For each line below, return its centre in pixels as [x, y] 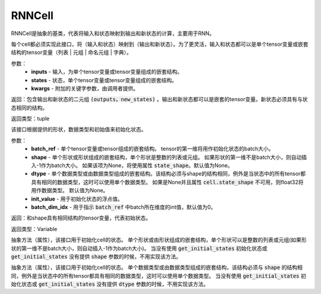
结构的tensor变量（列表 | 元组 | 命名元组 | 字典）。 [71, 52]
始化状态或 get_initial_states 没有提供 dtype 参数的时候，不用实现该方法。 [110, 284]
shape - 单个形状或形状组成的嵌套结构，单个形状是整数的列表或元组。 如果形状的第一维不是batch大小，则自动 [166, 157]
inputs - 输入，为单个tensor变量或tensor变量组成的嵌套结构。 [107, 72]
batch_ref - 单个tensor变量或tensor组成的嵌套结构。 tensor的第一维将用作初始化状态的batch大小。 [152, 149]
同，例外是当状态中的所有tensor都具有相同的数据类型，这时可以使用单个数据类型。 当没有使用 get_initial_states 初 [158, 276]
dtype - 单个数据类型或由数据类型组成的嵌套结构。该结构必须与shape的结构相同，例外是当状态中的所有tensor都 [169, 174]
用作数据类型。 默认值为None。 [70, 190]
